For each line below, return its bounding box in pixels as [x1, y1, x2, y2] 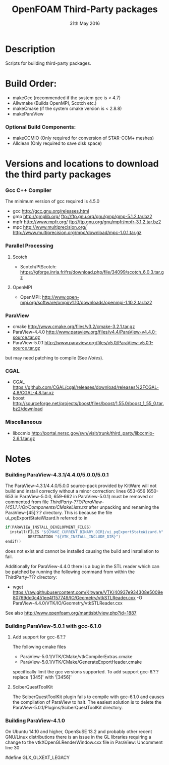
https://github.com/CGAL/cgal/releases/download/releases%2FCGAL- [12, 384, 159, 390]
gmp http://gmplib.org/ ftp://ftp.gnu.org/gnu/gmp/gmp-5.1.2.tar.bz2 [12, 214, 152, 220]
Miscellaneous [5, 419, 42, 426]
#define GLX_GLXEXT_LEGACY [5, 754, 70, 760]
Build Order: [5, 77, 57, 89]
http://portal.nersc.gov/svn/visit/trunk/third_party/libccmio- [31, 430, 155, 436]
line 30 [5, 745, 20, 751]
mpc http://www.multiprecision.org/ [12, 224, 87, 230]
